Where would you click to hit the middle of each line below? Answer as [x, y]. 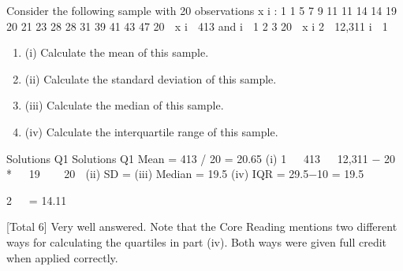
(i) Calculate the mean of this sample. [117, 52]
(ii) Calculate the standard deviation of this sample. [151, 78]
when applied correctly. [62, 257]
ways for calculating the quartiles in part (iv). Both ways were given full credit [197, 241]
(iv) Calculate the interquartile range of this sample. [151, 131]
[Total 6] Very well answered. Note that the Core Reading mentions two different [202, 226]
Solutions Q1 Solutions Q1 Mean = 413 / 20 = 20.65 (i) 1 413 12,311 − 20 [201, 158]
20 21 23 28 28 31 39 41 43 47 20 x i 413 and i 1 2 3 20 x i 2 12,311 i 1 [197, 26]
